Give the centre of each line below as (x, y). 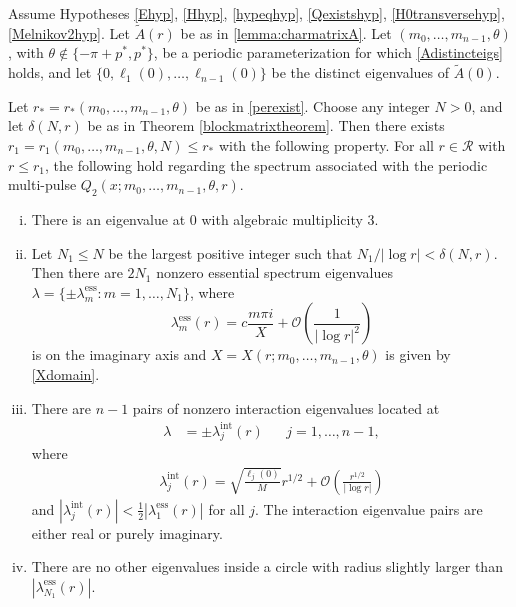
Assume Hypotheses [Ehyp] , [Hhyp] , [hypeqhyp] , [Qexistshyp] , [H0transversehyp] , (256, 13)
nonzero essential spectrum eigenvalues (274, 272)
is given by (418, 354)
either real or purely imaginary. (127, 532)
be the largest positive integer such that (230, 252)
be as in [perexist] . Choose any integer (312, 105)
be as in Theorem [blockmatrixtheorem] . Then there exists (266, 125)
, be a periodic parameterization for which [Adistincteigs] (328, 52)
